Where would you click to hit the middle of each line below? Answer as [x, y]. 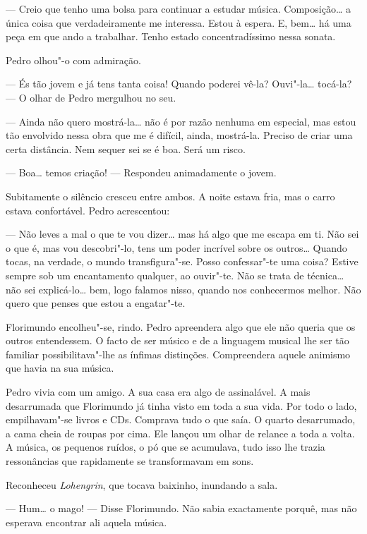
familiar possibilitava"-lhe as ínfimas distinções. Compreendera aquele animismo [178, 354]
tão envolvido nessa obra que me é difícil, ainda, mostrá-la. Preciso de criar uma [179, 135]
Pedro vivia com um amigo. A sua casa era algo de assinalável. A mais [158, 392]
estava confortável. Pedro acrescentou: [88, 210]
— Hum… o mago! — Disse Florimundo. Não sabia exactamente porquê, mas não [181, 508]
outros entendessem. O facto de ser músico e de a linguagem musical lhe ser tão [178, 340]
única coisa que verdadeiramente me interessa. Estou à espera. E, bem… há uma [179, 22]
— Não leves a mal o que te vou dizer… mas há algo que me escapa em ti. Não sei [182, 234]
